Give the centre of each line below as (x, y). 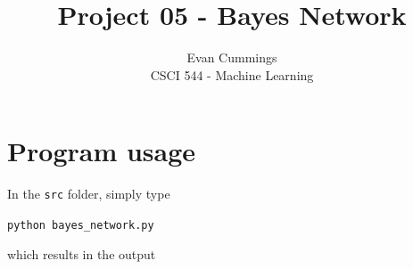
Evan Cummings (232, 57)
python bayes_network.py (81, 225)
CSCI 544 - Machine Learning (232, 74)
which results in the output (82, 253)
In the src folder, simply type (89, 194)
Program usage (102, 151)
